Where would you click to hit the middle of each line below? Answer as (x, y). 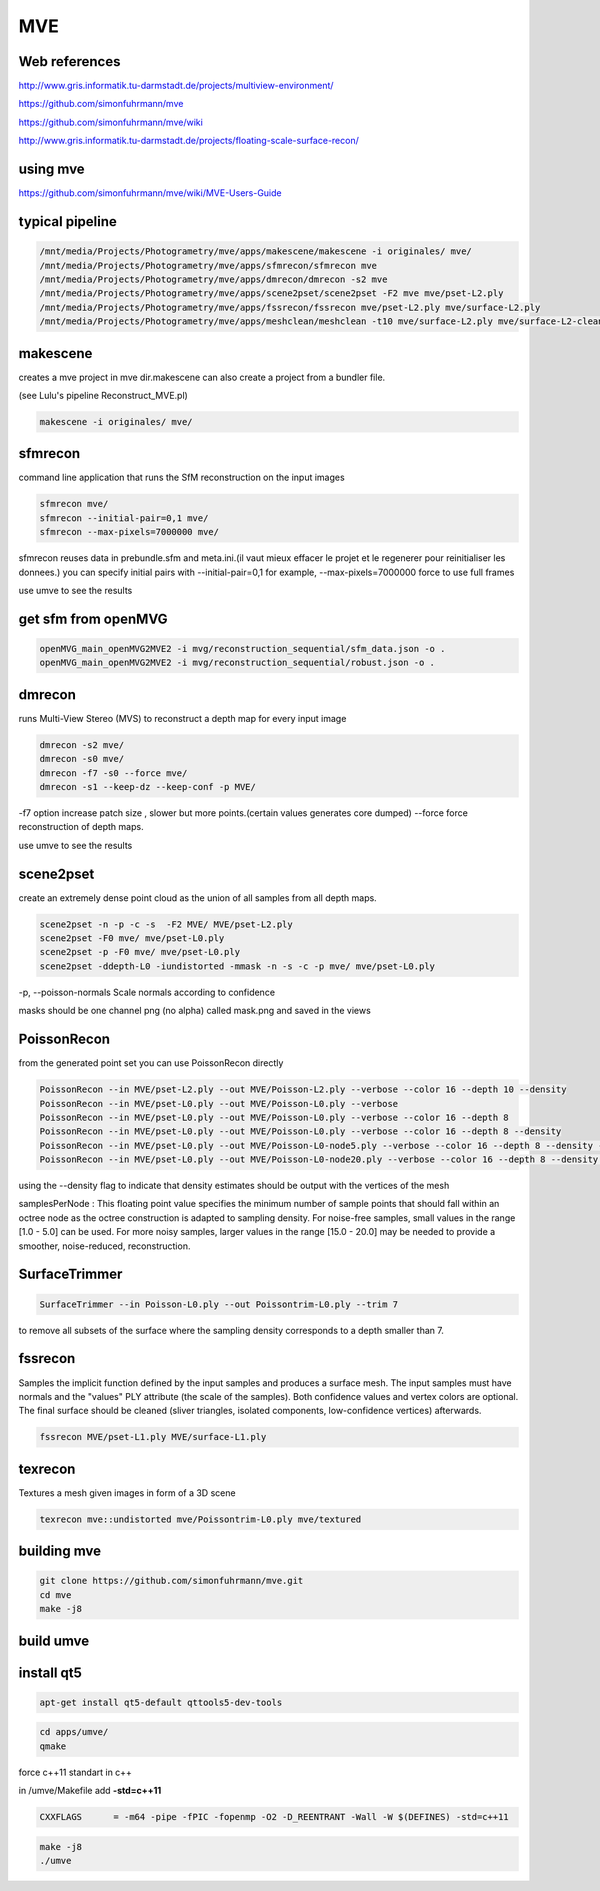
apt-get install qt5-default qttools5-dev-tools (161, 1702)
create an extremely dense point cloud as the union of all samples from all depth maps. (197, 897)
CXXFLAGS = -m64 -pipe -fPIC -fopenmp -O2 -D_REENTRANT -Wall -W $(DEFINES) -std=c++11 (274, 1817)
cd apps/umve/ (74, 1732)
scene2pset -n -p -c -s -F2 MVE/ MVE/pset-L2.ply (166, 924)
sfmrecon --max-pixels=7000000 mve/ (129, 532)
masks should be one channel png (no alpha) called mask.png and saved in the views (195, 1011)
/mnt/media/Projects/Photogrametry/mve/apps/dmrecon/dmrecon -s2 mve (213, 279)
